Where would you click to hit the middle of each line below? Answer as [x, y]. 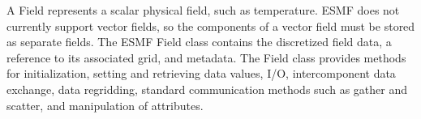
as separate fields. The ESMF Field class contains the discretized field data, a [199, 42]
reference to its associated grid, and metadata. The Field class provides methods [206, 57]
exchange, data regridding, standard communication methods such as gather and [207, 89]
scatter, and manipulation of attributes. [105, 105]
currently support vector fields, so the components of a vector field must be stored [211, 25]
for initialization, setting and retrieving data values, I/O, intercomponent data [201, 73]
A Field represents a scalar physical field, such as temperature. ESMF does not [203, 10]
